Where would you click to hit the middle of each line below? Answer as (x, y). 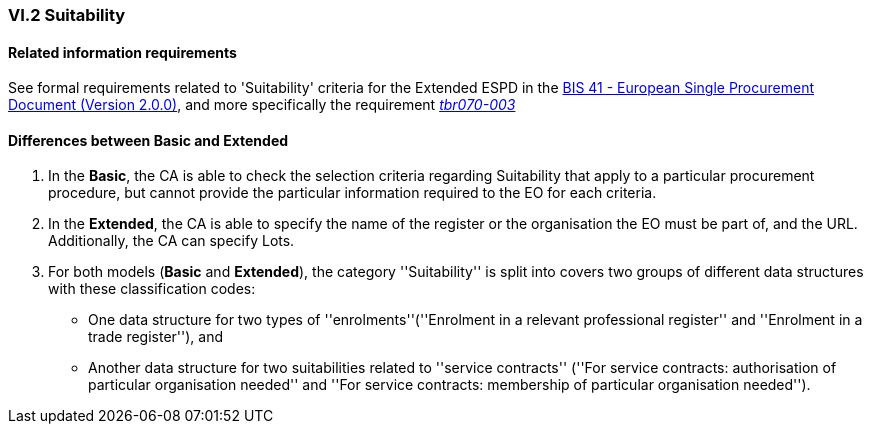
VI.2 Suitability (67, 15)
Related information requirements (122, 52)
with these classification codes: (152, 289)
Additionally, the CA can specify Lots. (171, 241)
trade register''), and (156, 337)
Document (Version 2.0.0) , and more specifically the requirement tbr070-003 (262, 105)
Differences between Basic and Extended (148, 140)
